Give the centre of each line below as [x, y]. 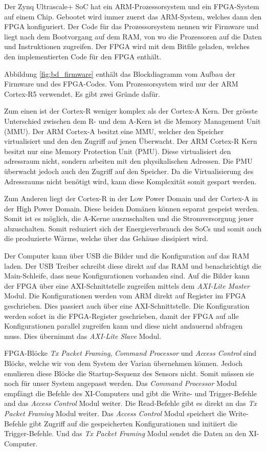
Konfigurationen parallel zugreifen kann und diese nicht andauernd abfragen [124, 326]
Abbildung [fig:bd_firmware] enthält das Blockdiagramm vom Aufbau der [120, 73]
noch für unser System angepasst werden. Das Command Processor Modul [120, 383]
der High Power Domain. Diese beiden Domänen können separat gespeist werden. [132, 208]
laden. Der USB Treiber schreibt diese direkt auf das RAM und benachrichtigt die [133, 265]
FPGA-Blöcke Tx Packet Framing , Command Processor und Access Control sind [130, 353]
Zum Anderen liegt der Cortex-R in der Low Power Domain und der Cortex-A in [131, 198]
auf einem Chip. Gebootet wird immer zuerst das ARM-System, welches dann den [133, 16]
